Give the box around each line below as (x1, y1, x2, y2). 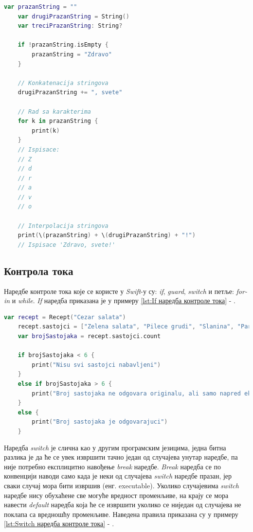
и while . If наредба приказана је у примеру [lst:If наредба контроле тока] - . (12, 295, 236, 306)
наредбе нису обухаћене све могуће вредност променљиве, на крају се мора (4, 490, 229, 500)
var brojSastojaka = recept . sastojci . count (18, 333, 161, 340)
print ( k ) (32, 127, 60, 134)
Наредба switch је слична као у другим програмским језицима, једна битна (4, 442, 226, 452)
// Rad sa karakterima (18, 108, 91, 115)
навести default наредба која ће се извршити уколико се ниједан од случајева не (4, 499, 241, 510)
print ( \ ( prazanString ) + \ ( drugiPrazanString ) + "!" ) (18, 232, 196, 239)
